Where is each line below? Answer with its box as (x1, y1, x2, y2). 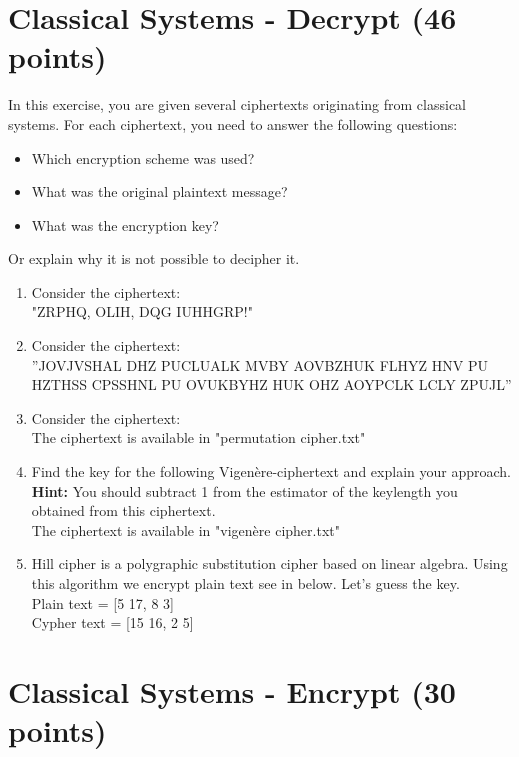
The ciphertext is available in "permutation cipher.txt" (31, 427, 366, 448)
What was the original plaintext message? (31, 181, 288, 202)
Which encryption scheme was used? (31, 147, 255, 168)
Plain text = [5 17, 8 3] (31, 592, 174, 613)
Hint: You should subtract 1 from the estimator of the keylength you (31, 480, 458, 501)
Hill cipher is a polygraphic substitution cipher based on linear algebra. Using (31, 553, 508, 574)
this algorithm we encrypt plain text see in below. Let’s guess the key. (31, 573, 460, 593)
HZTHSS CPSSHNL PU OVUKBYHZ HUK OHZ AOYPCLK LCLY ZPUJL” (31, 374, 512, 395)
